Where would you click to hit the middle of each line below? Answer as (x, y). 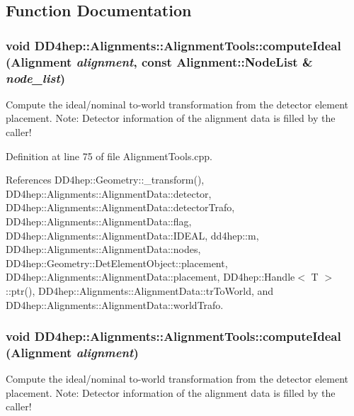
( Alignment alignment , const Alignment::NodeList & (159, 61)
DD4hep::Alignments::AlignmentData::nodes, (103, 249)
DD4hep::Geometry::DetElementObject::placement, (117, 263)
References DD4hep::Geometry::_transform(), (105, 180)
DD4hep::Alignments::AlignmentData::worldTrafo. (115, 304)
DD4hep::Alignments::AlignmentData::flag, (99, 221)
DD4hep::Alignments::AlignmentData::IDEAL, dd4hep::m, (132, 235)
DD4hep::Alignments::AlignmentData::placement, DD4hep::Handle (150, 277)
